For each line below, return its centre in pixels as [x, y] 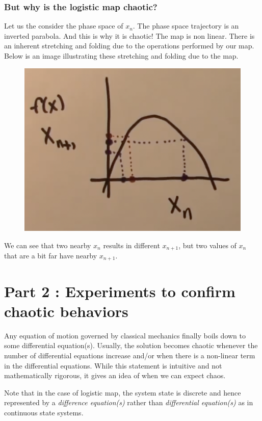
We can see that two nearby [48, 245]
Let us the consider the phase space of [64, 26]
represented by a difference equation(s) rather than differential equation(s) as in [129, 402]
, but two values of [207, 245]
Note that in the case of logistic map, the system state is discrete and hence [123, 392]
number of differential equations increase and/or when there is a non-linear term [130, 355]
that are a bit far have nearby [51, 255]
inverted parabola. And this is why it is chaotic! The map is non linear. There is [129, 35]
